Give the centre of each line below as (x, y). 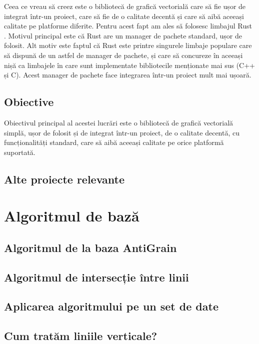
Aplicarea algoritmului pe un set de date (111, 306)
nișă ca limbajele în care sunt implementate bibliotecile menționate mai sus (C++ (129, 65)
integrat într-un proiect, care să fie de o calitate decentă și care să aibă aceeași (124, 16)
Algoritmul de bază (72, 216)
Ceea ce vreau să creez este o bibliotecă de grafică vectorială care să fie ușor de (125, 6)
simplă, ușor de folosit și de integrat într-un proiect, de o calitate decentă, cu (122, 132)
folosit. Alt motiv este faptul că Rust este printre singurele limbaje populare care (128, 45)
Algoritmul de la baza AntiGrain (90, 247)
